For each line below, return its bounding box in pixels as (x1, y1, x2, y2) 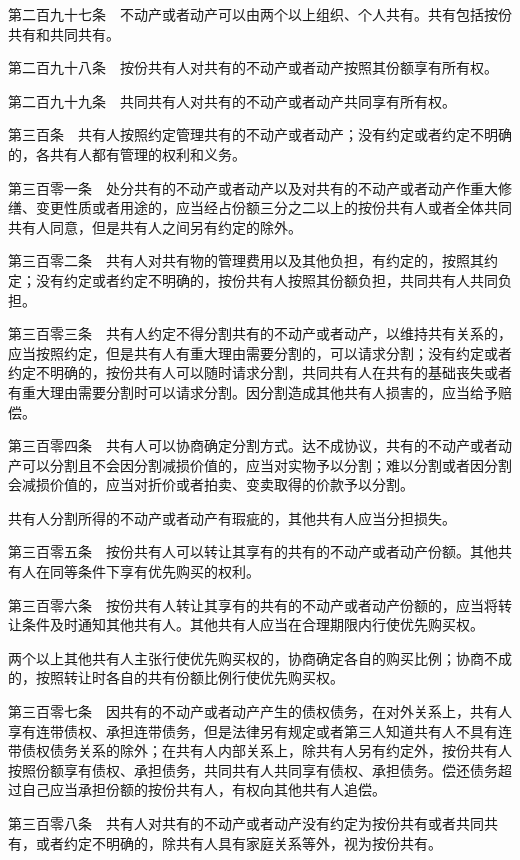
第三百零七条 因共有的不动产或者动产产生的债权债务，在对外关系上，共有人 (8, 701, 512, 722)
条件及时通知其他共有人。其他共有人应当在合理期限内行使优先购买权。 (21, 614, 484, 635)
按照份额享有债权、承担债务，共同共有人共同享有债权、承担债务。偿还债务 (8, 759, 498, 780)
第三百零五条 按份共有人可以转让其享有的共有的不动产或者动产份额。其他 (8, 541, 498, 562)
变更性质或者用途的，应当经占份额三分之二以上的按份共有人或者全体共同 (35, 197, 512, 218)
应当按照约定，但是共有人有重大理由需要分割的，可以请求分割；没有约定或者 (8, 342, 512, 363)
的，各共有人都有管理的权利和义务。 (8, 143, 246, 164)
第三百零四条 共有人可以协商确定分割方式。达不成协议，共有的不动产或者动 (8, 435, 512, 456)
